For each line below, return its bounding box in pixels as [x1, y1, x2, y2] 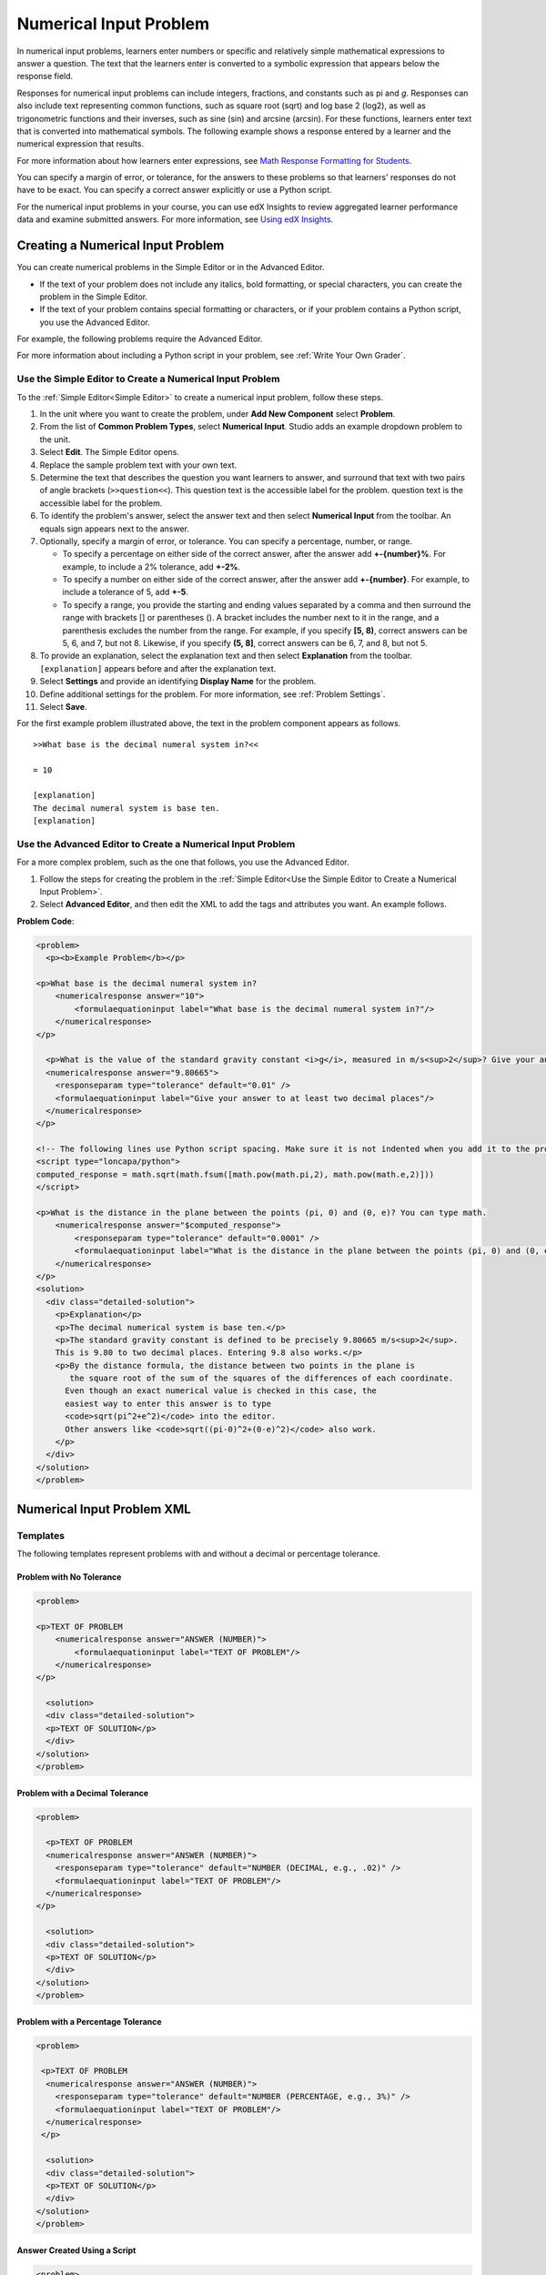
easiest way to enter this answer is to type [65, 1398, 272, 1409]
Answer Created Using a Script [16, 2244, 136, 2256]
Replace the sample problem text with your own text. [39, 460, 238, 470]
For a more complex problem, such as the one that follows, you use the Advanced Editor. [16, 856, 349, 868]
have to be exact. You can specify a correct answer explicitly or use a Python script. [16, 185, 332, 196]
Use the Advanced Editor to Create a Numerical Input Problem [16, 837, 296, 850]
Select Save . [39, 702, 87, 712]
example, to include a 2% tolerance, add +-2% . [62, 561, 241, 572]
